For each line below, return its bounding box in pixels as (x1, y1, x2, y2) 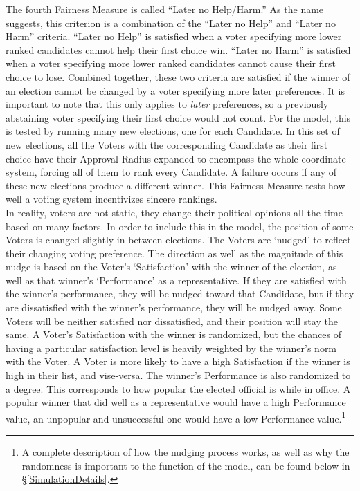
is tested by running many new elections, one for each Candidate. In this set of (6, 124, 340, 138)
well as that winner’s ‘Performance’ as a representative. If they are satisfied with (6, 272, 347, 287)
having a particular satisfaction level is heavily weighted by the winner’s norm (6, 340, 337, 355)
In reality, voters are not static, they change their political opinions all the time (6, 205, 343, 219)
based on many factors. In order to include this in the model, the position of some (6, 219, 354, 233)
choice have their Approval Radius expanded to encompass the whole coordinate (6, 151, 346, 165)
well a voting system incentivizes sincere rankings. (6, 192, 217, 206)
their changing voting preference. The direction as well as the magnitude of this (6, 245, 343, 260)
